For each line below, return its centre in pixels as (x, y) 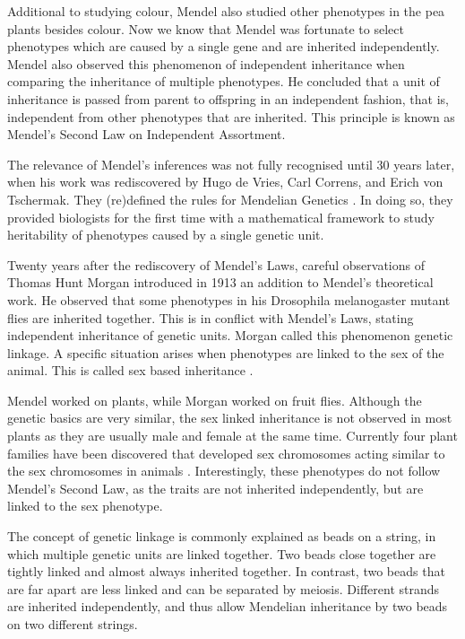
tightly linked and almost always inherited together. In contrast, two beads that (226, 571)
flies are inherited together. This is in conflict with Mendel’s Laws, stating (211, 317)
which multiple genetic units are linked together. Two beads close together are (222, 553)
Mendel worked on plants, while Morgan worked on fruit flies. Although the (215, 400)
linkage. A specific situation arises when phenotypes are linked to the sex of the (226, 352)
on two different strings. (73, 624)
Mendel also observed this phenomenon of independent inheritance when (206, 63)
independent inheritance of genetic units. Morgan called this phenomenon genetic (230, 335)
